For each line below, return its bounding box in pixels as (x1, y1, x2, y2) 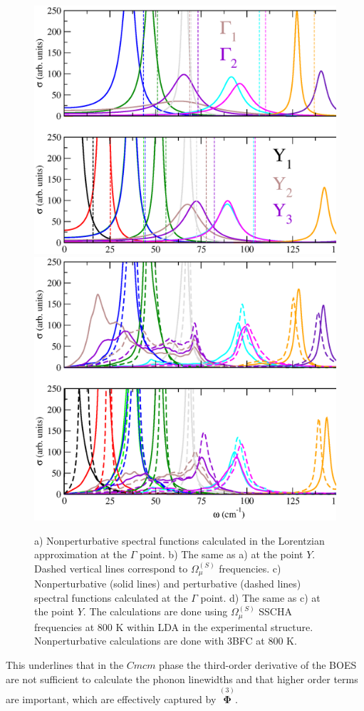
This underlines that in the (6, 657, 124, 672)
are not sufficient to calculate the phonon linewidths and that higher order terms (6, 671, 358, 686)
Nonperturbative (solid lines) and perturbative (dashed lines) (34, 576, 301, 591)
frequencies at (34, 619, 95, 634)
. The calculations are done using (83, 604, 228, 619)
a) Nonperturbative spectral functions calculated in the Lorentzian (34, 533, 325, 548)
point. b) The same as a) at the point (139, 547, 303, 562)
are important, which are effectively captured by (6, 692, 217, 707)
